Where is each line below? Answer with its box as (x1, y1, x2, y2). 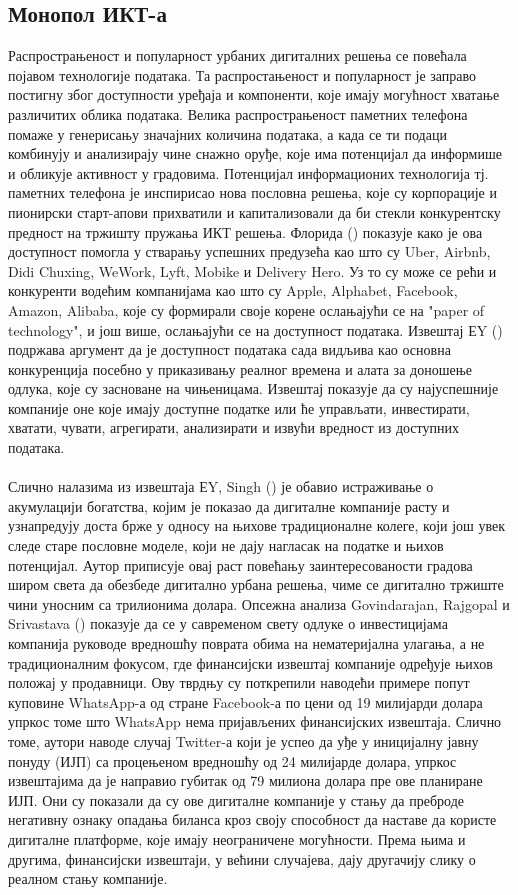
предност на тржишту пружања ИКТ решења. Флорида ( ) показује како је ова (8, 221, 483, 242)
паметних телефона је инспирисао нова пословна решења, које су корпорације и (8, 182, 497, 203)
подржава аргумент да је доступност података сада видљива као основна (8, 339, 451, 360)
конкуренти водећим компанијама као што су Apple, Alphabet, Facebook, (8, 280, 458, 301)
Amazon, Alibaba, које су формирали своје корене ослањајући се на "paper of (8, 299, 485, 320)
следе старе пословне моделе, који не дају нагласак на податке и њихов (8, 535, 444, 556)
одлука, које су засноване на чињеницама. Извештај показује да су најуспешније (8, 378, 499, 399)
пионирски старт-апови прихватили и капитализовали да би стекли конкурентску (8, 201, 501, 222)
